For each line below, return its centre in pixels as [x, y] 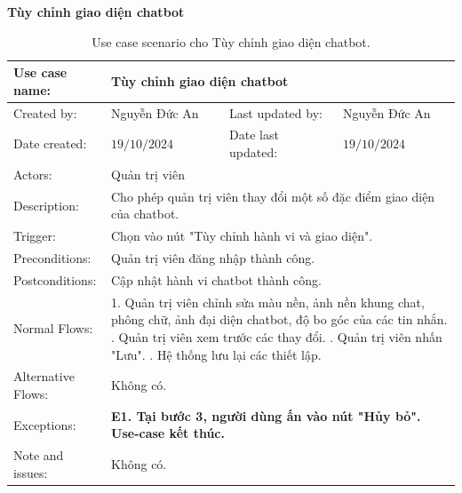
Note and [39, 455]
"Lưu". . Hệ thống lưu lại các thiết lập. [216, 354]
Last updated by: [276, 112]
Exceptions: [45, 424]
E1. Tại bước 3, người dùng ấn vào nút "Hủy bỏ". [266, 415]
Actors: [33, 174]
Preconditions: [52, 258]
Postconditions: [55, 279]
